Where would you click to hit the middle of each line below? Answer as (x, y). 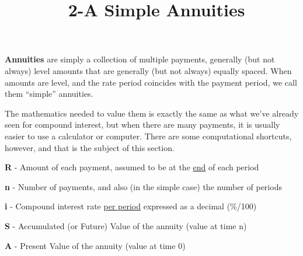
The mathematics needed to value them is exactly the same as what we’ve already (152, 113)
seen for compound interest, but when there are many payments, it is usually (142, 125)
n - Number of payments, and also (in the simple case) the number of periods (143, 186)
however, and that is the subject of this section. (90, 147)
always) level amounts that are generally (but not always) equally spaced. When (148, 70)
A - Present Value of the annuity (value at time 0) (95, 245)
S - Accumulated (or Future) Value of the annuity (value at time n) (126, 225)
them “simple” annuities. (49, 94)
